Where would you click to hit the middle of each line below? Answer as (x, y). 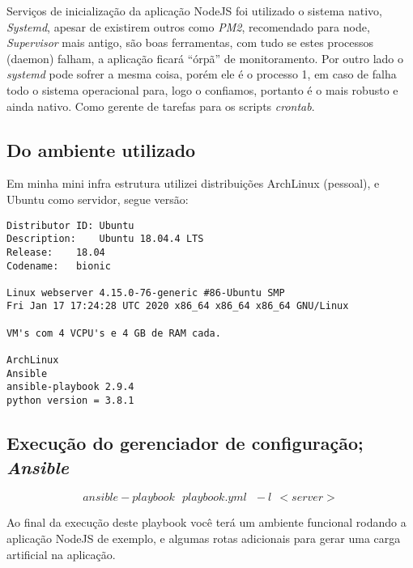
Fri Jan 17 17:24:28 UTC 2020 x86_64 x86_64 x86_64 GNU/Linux (178, 306)
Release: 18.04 (56, 252)
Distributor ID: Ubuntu (70, 225)
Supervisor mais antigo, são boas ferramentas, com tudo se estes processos (190, 42)
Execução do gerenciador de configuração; (185, 443)
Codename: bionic (59, 266)
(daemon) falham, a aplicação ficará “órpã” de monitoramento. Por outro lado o (205, 58)
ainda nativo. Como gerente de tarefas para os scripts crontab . (161, 106)
